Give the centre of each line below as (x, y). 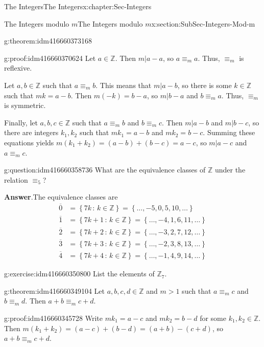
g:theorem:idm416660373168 (48, 41)
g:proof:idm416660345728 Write (54, 318)
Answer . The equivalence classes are (61, 197)
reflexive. (18, 68)
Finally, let (21, 122)
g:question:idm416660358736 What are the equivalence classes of (105, 170)
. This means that (124, 85)
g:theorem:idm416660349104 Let (55, 290)
